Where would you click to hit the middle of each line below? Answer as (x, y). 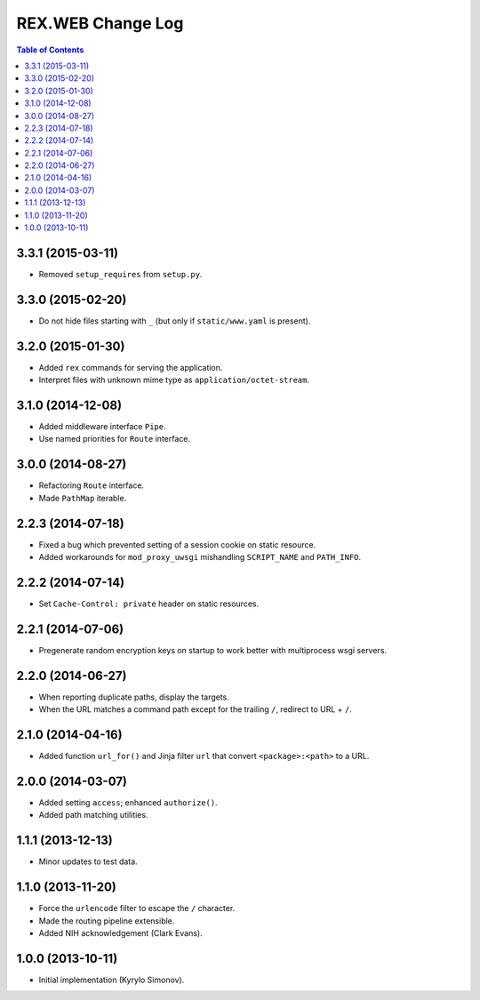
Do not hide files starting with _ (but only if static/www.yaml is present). (175, 321)
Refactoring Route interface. (92, 485)
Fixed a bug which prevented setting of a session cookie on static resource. (177, 544)
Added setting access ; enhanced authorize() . (128, 802)
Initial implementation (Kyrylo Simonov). (112, 980)
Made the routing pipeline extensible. (107, 921)
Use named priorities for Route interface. (115, 439)
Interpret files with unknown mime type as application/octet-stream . (174, 380)
